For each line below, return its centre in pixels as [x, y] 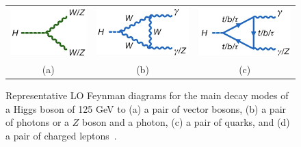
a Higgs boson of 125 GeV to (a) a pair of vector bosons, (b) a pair [146, 108]
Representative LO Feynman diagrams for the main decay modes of [147, 95]
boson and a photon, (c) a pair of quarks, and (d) [186, 122]
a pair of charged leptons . [61, 135]
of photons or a [38, 122]
